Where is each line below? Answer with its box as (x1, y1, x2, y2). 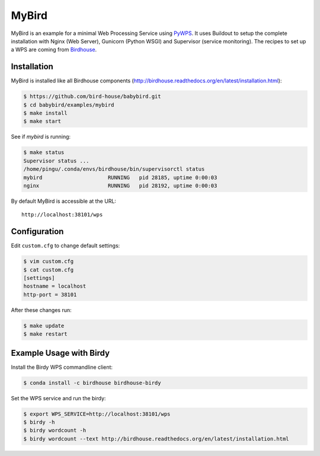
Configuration (11, 227, 64, 237)
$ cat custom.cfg (23, 266, 74, 273)
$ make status (23, 149, 65, 156)
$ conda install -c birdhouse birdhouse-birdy (23, 380, 161, 386)
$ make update (23, 322, 65, 329)
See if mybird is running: (11, 133, 71, 141)
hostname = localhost (23, 283, 87, 290)
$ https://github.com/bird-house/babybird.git (23, 93, 161, 100)
